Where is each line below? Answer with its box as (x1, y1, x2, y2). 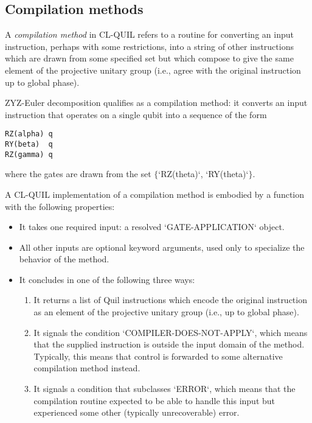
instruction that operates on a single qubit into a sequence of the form (5, 108, 267, 121)
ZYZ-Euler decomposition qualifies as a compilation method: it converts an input (5, 96, 308, 109)
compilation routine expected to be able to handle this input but (33, 394, 276, 407)
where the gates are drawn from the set (5, 167, 151, 180)
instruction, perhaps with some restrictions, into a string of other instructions (5, 40, 294, 52)
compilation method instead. (33, 362, 140, 374)
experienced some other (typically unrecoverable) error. (33, 406, 240, 419)
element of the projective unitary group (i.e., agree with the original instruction (5, 63, 301, 76)
